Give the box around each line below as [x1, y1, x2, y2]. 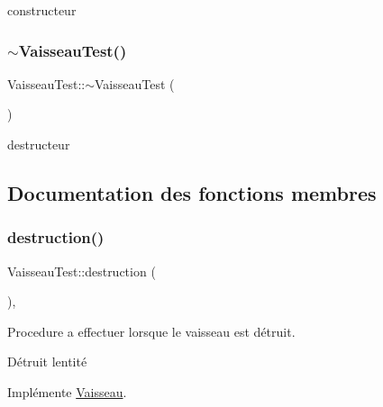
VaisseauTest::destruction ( [7, 261, 156, 280]
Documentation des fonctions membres [7, 178, 377, 206]
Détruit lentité [7, 352, 87, 371]
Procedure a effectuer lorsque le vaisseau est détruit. [7, 321, 296, 340]
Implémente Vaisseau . [7, 382, 127, 401]
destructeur [7, 135, 70, 153]
